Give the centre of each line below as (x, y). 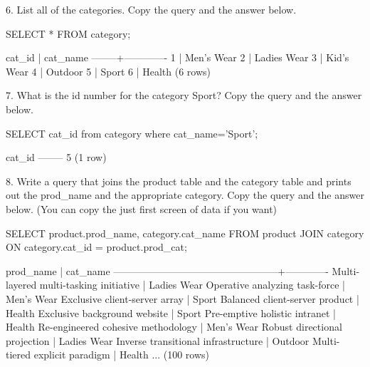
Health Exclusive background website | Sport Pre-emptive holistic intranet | (171, 312)
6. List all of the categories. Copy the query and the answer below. (151, 9)
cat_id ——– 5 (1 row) (56, 157)
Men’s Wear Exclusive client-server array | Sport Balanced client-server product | (183, 298)
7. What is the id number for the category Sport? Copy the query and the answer (184, 95)
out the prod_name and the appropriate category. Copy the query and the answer (185, 195)
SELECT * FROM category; (68, 33)
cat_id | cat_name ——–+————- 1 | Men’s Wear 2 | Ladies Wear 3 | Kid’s (178, 57)
